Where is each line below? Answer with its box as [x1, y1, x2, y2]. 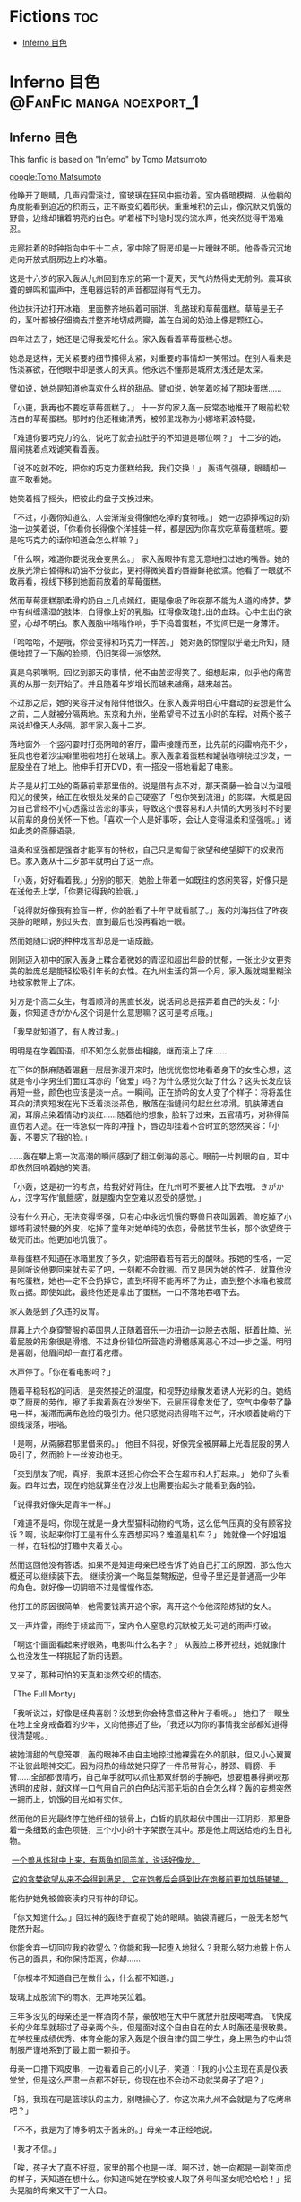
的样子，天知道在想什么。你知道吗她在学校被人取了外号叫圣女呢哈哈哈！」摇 [9, 2173, 292, 2184]
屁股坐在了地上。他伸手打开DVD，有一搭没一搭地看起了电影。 [9, 761, 238, 771]
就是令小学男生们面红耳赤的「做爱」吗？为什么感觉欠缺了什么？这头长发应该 [9, 1075, 292, 1086]
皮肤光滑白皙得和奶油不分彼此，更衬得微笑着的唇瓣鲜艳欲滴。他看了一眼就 [9, 564, 284, 576]
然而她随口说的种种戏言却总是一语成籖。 [9, 935, 159, 946]
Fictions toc [9, 6, 99, 27]
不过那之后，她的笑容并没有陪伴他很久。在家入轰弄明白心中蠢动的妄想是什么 [9, 697, 292, 708]
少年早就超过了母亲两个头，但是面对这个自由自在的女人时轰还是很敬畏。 [24, 2021, 292, 2032]
